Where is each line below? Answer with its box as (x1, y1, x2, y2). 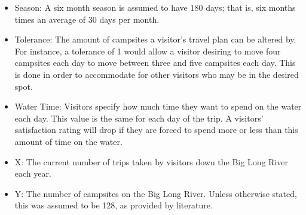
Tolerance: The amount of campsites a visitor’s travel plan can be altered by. (14, 33, 296, 46)
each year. (14, 167, 51, 180)
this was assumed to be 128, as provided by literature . (14, 199, 213, 211)
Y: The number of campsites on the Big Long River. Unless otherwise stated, (14, 187, 297, 199)
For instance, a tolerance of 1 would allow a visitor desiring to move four (14, 44, 281, 57)
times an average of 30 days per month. (14, 13, 160, 25)
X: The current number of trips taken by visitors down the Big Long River (14, 155, 289, 168)
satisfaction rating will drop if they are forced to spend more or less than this (14, 123, 298, 136)
